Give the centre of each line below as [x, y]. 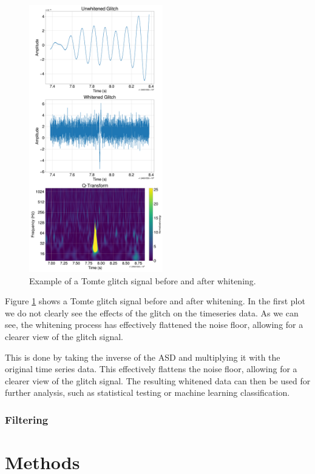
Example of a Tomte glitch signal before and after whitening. [143, 280]
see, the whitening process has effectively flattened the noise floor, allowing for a [154, 325]
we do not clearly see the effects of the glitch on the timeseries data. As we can [152, 312]
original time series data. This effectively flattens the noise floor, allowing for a [151, 369]
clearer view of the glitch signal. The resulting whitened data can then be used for [158, 380]
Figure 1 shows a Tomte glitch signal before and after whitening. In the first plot [155, 301]
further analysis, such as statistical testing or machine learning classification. [147, 392]
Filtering [27, 419]
